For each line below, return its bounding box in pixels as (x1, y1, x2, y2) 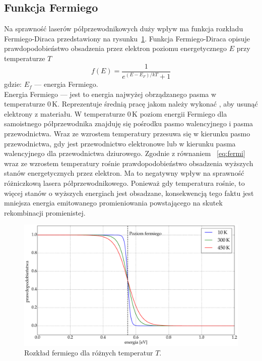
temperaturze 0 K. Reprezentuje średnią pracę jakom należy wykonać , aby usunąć (4, 98, 258, 109)
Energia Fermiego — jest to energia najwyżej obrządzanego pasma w (4, 88, 217, 99)
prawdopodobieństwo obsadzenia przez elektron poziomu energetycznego (4, 43, 227, 54)
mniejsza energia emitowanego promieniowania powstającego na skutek (4, 197, 223, 208)
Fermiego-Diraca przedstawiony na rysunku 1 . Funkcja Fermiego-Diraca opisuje (4, 33, 250, 43)
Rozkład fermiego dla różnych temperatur (24, 347, 153, 358)
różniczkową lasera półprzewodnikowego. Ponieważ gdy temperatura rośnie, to (4, 177, 245, 188)
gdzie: (4, 79, 22, 89)
